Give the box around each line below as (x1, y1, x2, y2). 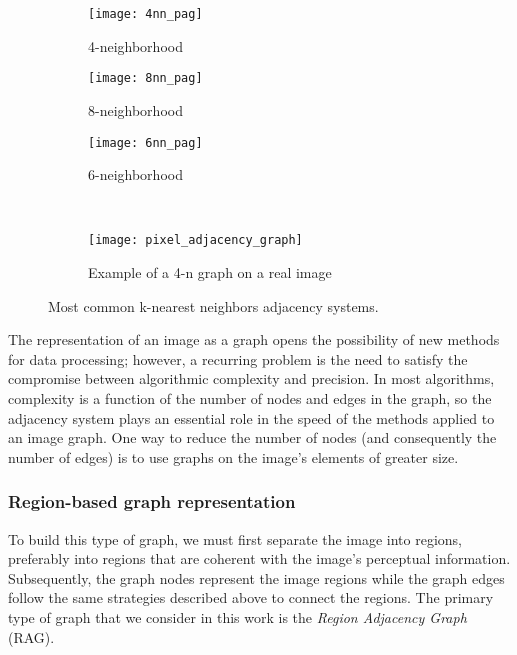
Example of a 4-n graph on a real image (88, 262, 332, 282)
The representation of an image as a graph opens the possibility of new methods (8, 329, 500, 350)
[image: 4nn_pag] (88, 7, 203, 21)
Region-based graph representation (8, 489, 296, 514)
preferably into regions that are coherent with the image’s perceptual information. (8, 548, 511, 569)
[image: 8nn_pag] (88, 71, 203, 86)
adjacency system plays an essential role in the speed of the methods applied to (8, 407, 495, 428)
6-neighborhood (88, 164, 183, 185)
